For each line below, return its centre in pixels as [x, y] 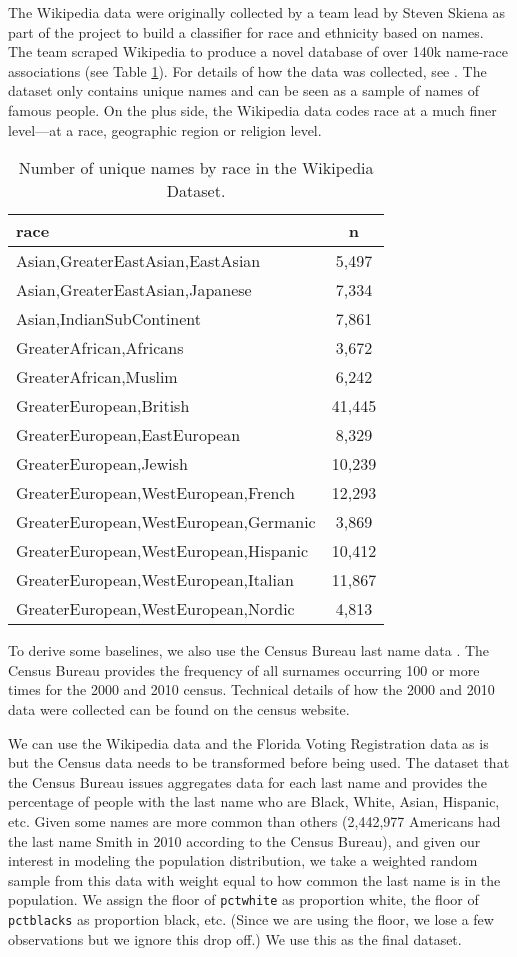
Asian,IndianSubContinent [109, 319]
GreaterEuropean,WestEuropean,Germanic [166, 522]
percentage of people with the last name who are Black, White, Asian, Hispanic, [254, 801]
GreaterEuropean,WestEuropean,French [155, 493]
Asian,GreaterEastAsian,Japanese [134, 290]
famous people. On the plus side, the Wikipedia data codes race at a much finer [252, 109]
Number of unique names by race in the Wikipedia [196, 168]
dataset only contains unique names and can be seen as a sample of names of [244, 90]
